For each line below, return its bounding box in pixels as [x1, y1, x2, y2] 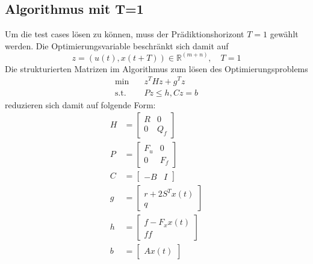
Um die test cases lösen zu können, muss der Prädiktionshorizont [5, 28, 244, 40]
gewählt [270, 28, 299, 40]
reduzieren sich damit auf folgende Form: [5, 98, 156, 111]
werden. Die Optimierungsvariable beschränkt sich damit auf [5, 39, 229, 52]
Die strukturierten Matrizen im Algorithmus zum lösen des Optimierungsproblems [5, 62, 308, 75]
